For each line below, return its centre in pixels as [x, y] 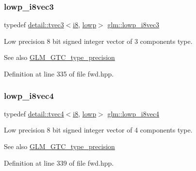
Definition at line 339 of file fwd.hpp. [59, 162]
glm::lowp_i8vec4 [133, 113]
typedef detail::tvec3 [34, 25]
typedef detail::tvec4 [34, 113]
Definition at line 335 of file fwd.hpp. [59, 74]
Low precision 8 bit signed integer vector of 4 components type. [98, 130]
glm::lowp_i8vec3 [133, 25]
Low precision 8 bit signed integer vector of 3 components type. [98, 41]
